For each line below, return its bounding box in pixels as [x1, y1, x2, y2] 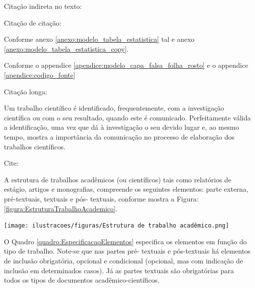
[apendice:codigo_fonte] [4, 69, 76, 80]
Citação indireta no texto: [4, 1, 82, 11]
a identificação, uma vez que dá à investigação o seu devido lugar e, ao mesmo [4, 122, 239, 132]
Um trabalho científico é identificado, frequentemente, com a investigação [4, 103, 225, 113]
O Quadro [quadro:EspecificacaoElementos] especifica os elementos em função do [4, 236, 247, 246]
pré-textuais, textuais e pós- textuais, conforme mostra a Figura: [4, 193, 198, 203]
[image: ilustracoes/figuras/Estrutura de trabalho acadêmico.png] [4, 222, 229, 230]
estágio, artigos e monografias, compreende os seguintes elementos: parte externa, [4, 184, 249, 194]
